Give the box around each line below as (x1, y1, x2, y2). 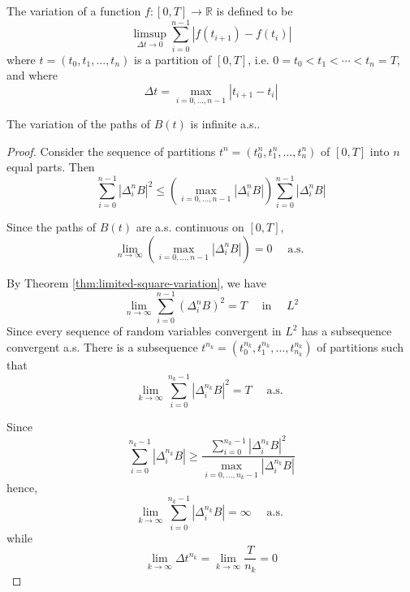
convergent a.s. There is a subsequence (6, 338, 198, 355)
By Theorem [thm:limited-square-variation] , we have (6, 274, 267, 291)
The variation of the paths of (6, 115, 151, 132)
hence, (6, 478, 38, 495)
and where (6, 67, 58, 84)
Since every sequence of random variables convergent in (6, 322, 282, 339)
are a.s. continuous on (136, 218, 244, 236)
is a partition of (133, 50, 212, 67)
